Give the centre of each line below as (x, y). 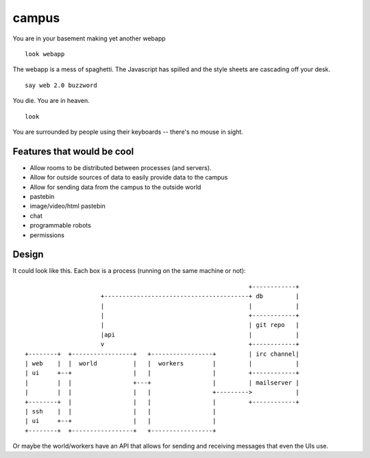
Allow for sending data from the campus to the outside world (115, 187)
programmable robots (61, 226)
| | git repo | (200, 325)
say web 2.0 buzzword (61, 85)
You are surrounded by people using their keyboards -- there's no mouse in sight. (128, 132)
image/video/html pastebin (67, 206)
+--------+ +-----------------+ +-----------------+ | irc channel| (162, 354)
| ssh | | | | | (121, 411)
